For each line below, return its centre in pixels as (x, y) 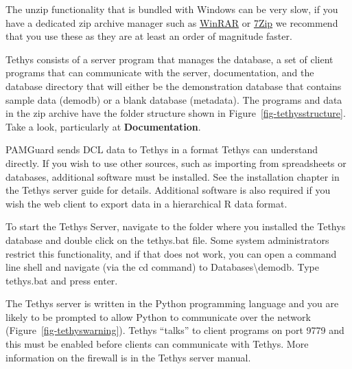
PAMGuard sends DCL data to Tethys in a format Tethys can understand (162, 149)
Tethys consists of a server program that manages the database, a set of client (169, 59)
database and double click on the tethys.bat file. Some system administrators (167, 239)
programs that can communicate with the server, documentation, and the (160, 72)
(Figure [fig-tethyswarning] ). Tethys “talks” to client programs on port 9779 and (175, 330)
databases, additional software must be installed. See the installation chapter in (173, 176)
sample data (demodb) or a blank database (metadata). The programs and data (174, 99)
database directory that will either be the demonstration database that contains (174, 86)
